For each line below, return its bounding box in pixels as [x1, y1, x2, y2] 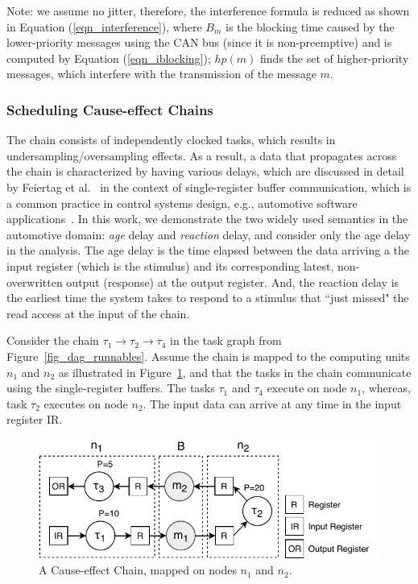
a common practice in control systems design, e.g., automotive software [6, 194, 358, 211]
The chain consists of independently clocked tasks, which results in [6, 131, 336, 148]
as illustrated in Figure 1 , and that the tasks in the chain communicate [58, 363, 412, 380]
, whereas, [362, 379, 411, 396]
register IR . [6, 411, 63, 428]
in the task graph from [170, 332, 282, 349]
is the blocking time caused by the [225, 18, 395, 35]
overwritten [6, 273, 63, 290]
